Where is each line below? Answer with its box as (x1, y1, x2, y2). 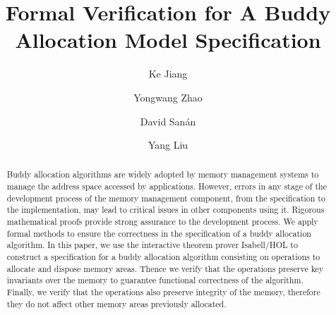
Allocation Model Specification (15, 25, 321, 54)
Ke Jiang (148, 66, 188, 81)
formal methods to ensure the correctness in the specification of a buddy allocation (6, 227, 311, 239)
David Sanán (140, 113, 196, 128)
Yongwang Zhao (133, 89, 203, 104)
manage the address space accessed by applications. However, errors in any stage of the (6, 180, 327, 192)
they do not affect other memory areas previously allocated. (6, 297, 227, 309)
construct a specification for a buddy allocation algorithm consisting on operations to (6, 251, 320, 263)
